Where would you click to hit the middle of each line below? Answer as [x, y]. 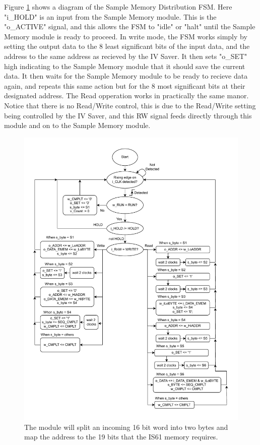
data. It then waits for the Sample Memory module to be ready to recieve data [126, 76]
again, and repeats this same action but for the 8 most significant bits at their [125, 85]
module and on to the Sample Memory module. [77, 125]
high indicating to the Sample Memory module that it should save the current [125, 66]
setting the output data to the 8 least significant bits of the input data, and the [127, 46]
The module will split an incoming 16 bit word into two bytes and [126, 427]
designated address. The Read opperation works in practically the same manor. [126, 96]
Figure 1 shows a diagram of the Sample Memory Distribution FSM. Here [118, 7]
